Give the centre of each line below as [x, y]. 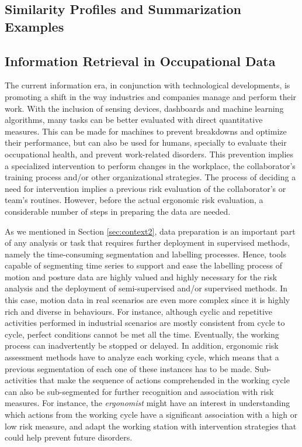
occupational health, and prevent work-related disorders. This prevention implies [149, 154]
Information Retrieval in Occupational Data [140, 61]
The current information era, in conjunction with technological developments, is [147, 85]
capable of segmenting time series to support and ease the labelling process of [144, 265]
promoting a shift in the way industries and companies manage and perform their [151, 96]
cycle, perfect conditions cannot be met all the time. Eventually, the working [142, 334]
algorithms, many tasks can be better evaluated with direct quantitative [134, 120]
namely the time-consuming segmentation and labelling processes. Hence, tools [145, 254]
